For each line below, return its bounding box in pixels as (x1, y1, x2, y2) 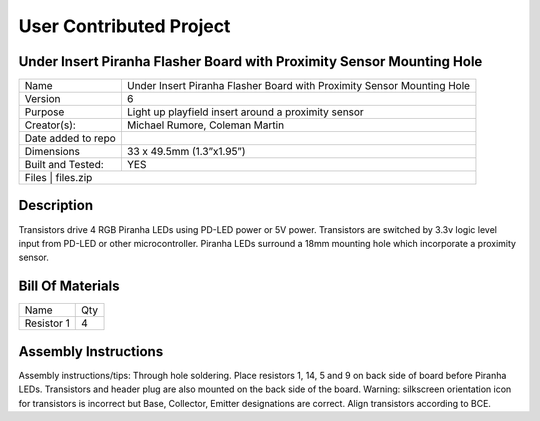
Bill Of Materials (18, 278, 120, 295)
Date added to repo (24, 131, 117, 145)
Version (24, 92, 61, 106)
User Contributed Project (18, 15, 231, 37)
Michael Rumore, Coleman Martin (126, 118, 285, 132)
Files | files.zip (24, 171, 93, 185)
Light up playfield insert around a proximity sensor (126, 105, 364, 119)
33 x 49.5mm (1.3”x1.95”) (126, 145, 246, 159)
